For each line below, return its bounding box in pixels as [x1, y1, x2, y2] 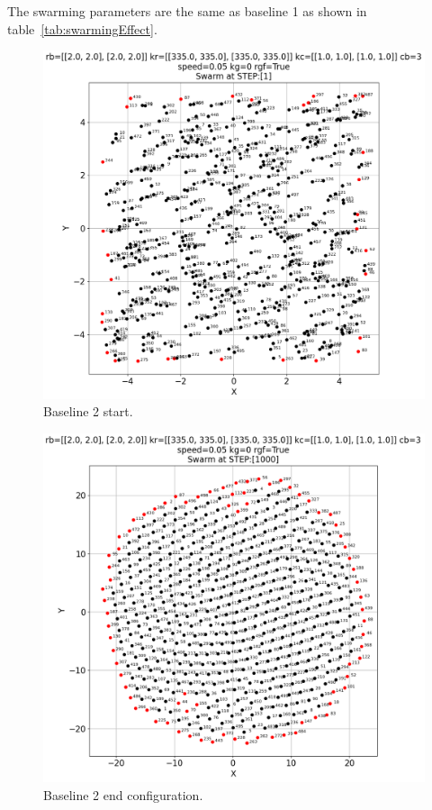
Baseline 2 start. [43, 402, 133, 421]
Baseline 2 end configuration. [43, 785, 203, 804]
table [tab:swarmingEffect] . [7, 19, 157, 38]
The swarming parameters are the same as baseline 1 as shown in [7, 2, 367, 20]
